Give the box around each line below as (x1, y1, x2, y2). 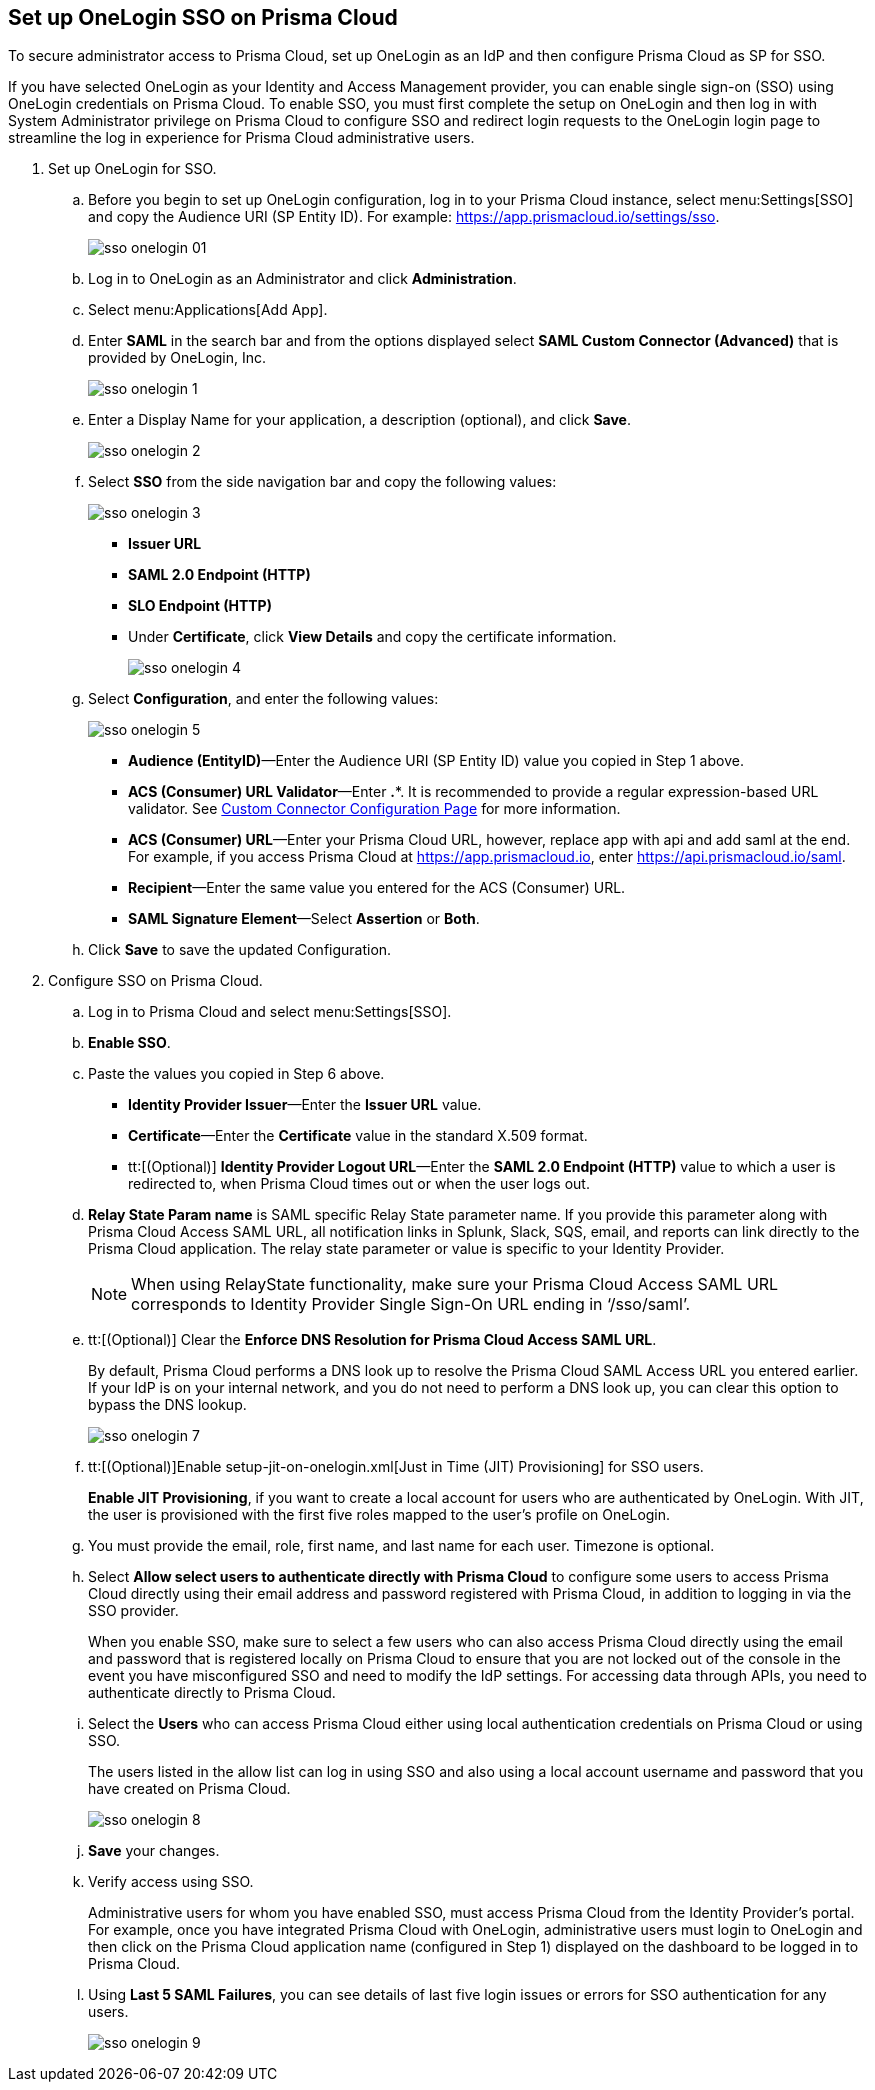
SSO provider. (88, 1602, 179, 1620)
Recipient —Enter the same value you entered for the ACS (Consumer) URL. (128, 879, 626, 897)
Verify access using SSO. (88, 1873, 254, 1891)
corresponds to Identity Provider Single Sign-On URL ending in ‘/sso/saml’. (131, 1294, 691, 1315)
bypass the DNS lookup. (88, 1396, 247, 1414)
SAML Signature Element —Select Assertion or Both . (128, 910, 480, 928)
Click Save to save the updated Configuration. (88, 941, 392, 959)
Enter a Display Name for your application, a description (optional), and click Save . (88, 411, 632, 429)
